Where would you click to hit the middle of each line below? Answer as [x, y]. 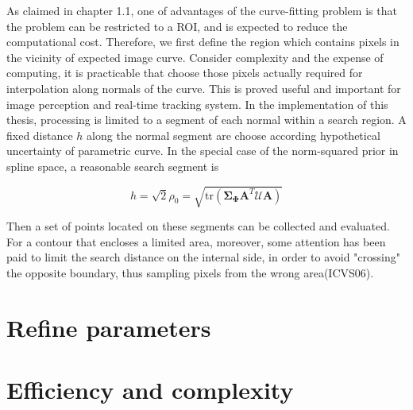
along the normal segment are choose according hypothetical [234, 135]
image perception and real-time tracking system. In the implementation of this [197, 104]
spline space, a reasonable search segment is [113, 166]
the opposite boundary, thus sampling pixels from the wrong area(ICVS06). [190, 272]
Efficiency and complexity [150, 390]
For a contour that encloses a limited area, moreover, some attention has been [196, 241]
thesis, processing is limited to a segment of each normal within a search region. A [206, 120]
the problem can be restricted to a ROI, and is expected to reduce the [177, 26]
